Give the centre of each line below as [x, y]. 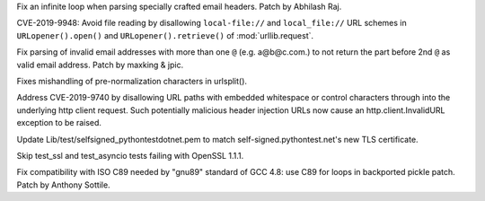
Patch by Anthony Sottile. [64, 185]
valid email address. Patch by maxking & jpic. [100, 65]
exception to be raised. [59, 123]
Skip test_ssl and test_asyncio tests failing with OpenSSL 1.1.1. [130, 155]
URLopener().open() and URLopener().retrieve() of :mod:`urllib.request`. [165, 35]
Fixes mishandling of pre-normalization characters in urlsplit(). [132, 81]
